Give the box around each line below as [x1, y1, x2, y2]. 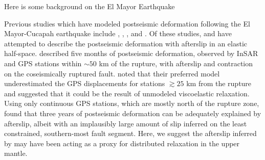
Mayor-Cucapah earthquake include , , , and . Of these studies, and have [4, 28, 232, 39]
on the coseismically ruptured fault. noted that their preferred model [4, 68, 220, 78]
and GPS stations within [4, 58, 82, 68]
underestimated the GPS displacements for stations [4, 78, 165, 89]
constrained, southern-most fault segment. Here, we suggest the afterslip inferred [4, 128, 257, 139]
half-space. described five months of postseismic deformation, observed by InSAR [4, 48, 258, 59]
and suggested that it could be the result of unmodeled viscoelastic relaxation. [4, 88, 250, 98]
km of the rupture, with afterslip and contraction [99, 58, 253, 68]
